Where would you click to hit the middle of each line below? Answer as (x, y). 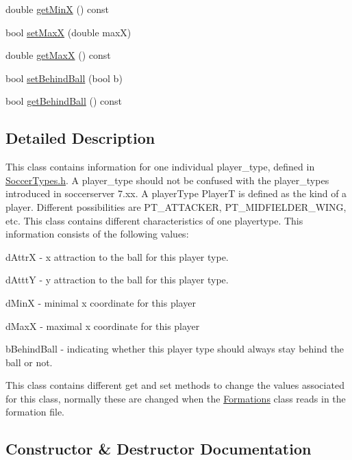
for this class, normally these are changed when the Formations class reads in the (176, 398)
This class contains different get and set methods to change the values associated (175, 385)
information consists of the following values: (97, 234)
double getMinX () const (57, 9)
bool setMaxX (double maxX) (68, 32)
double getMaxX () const (58, 55)
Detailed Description (80, 138)
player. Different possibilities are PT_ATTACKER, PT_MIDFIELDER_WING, (176, 206)
